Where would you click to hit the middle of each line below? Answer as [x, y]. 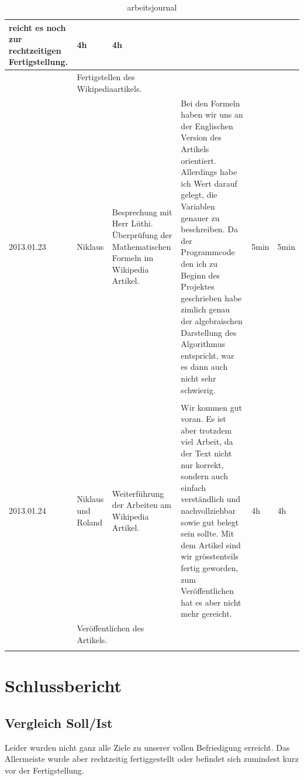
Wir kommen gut [212, 407]
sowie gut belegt [210, 522]
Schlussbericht [63, 685]
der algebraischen [212, 320]
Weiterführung [138, 493]
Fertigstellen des [106, 77]
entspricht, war [208, 355]
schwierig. [198, 389]
